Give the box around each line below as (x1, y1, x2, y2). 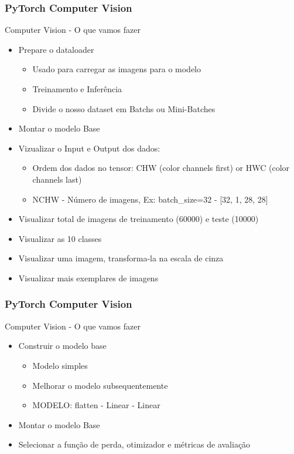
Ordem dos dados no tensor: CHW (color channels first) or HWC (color (32, 162, 290, 174)
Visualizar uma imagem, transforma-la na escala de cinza (18, 252, 224, 264)
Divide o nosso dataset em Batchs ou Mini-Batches (32, 102, 216, 115)
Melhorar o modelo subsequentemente (32, 379, 168, 391)
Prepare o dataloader (18, 43, 94, 55)
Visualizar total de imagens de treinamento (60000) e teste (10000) (18, 213, 259, 225)
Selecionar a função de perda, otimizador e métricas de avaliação (18, 438, 251, 450)
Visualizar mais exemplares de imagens (18, 271, 159, 284)
